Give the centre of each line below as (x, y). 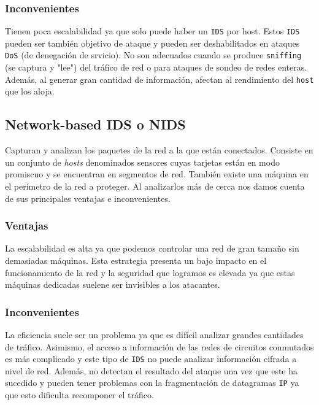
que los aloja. (30, 91)
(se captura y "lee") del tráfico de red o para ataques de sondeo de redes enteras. (156, 67)
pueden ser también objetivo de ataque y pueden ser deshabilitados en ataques (152, 43)
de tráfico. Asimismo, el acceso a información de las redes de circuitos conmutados (159, 346)
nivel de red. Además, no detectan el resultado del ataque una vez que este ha (152, 370)
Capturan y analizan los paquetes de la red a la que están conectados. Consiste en (159, 150)
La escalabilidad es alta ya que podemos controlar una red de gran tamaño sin (152, 248)
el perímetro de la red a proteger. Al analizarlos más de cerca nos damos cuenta (155, 186)
